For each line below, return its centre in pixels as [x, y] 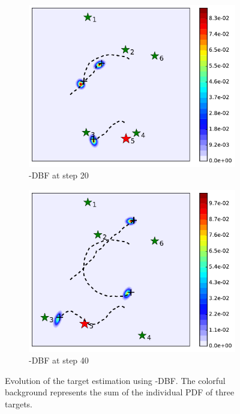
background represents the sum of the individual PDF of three [120, 392]
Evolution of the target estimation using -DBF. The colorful [115, 380]
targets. [19, 404]
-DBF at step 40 [59, 360]
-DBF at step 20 [59, 175]
